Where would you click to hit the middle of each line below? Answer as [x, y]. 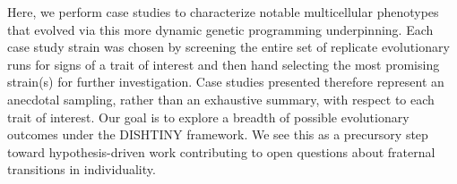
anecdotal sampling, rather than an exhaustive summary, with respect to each [221, 99]
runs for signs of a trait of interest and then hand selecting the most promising [224, 64]
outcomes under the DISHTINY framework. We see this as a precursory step [218, 134]
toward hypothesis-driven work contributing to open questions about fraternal [221, 151]
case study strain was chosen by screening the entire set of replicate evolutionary [228, 47]
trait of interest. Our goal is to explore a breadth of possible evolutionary [208, 117]
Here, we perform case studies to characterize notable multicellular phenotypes [223, 12]
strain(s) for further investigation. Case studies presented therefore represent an [226, 82]
